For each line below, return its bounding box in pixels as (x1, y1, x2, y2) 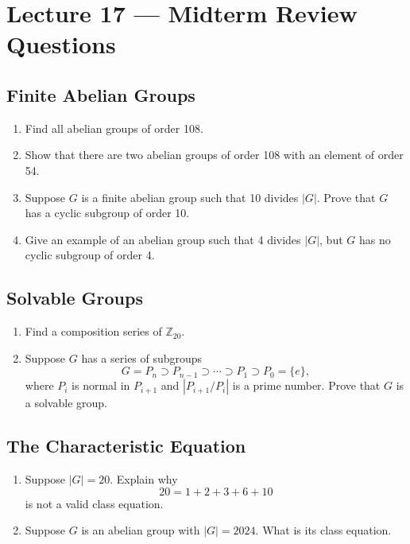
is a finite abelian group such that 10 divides (81, 188, 299, 205)
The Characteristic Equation (6, 433, 246, 458)
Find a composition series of (25, 323, 162, 340)
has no (358, 231, 391, 247)
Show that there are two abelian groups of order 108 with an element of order (25, 146, 404, 163)
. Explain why (110, 471, 178, 488)
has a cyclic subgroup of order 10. (25, 204, 190, 221)
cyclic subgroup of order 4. (25, 247, 155, 263)
